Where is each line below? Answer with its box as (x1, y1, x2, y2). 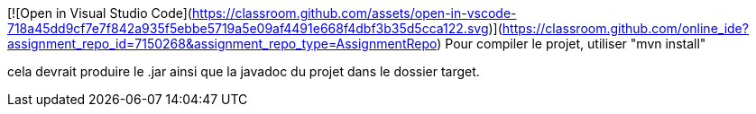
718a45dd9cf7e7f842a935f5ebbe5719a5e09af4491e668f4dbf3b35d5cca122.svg (7, 21, 489, 36)
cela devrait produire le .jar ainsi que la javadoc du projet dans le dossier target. (7, 64, 480, 79)
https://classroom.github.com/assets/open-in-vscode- (191, 5, 517, 21)
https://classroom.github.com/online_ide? (502, 21, 749, 36)
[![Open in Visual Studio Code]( (7, 5, 192, 21)
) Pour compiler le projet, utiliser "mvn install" (437, 36, 706, 51)
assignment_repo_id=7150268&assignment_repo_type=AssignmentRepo (7, 36, 438, 51)
